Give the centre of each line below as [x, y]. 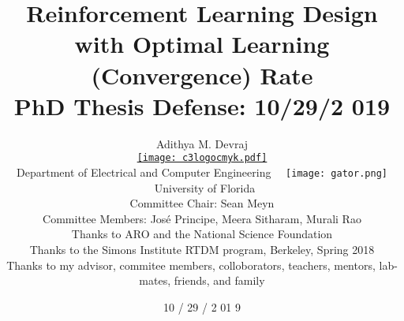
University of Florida [205, 187]
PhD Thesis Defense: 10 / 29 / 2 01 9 [202, 105]
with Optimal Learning [202, 44]
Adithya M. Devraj [202, 143]
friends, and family [219, 280]
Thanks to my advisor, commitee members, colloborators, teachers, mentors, [191, 265]
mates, [155, 280]
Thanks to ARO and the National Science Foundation [202, 234]
